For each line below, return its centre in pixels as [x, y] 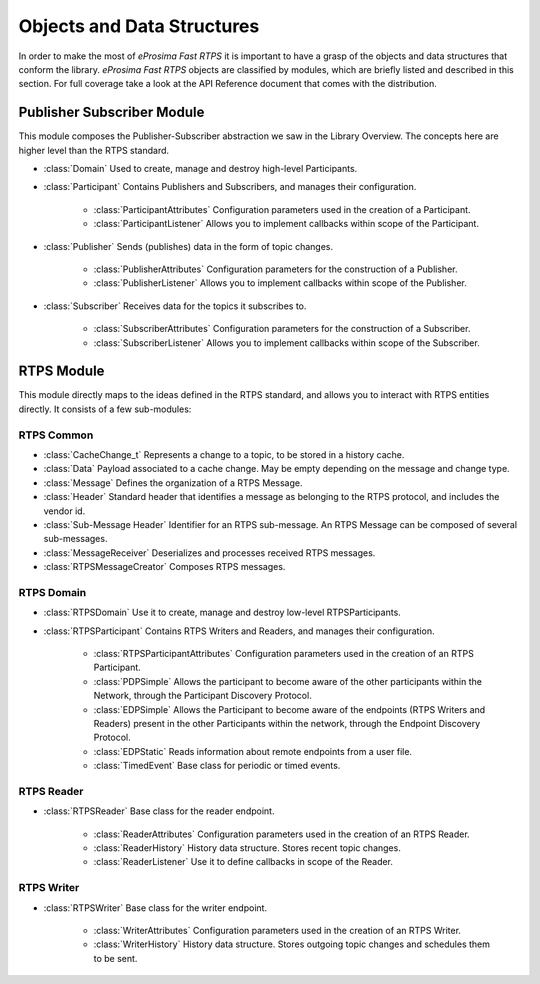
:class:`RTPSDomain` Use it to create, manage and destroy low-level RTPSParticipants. [222, 612]
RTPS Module [61, 371]
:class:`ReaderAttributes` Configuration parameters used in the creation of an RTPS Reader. [281, 834]
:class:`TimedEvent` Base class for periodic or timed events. [217, 766]
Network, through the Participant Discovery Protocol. [202, 696]
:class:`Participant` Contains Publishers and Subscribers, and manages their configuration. [230, 187]
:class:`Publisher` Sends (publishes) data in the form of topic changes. [188, 246]
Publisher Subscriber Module [111, 112]
